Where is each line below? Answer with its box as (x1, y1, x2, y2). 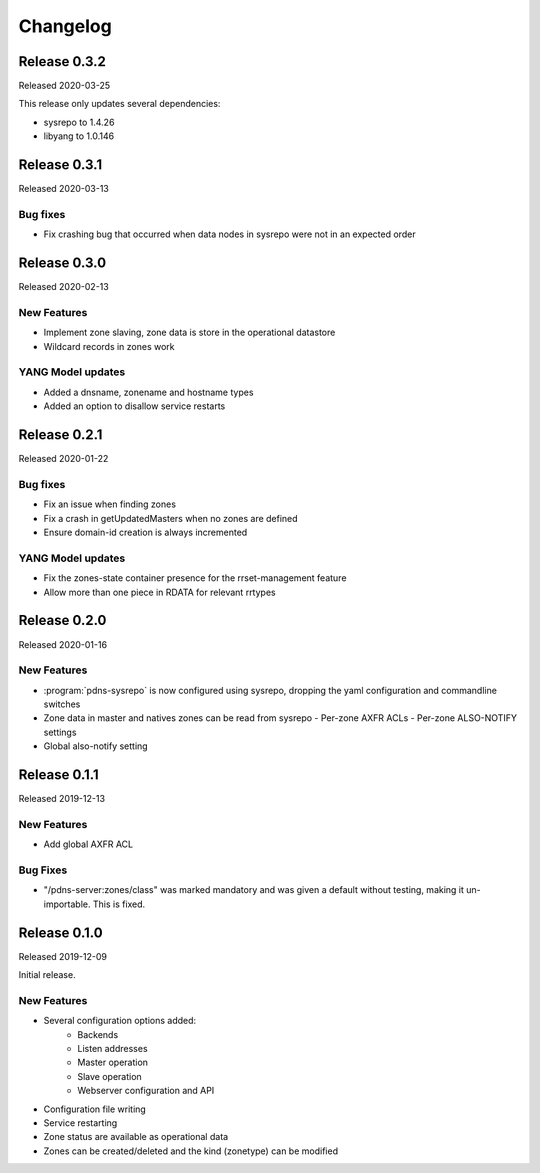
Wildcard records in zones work (43, 340, 175, 352)
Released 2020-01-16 (18, 638, 108, 650)
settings (43, 726, 77, 738)
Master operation (77, 1056, 149, 1069)
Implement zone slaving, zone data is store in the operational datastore (43, 326, 336, 339)
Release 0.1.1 (18, 766, 99, 784)
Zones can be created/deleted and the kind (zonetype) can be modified (43, 1145, 339, 1157)
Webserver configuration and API (77, 1085, 215, 1097)
